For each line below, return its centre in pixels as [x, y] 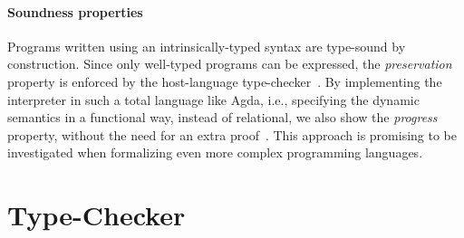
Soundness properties [75, 11]
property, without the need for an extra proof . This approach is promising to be [232, 134]
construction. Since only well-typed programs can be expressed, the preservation [230, 64]
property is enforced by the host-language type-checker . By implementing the [225, 81]
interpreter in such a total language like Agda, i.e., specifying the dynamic [213, 99]
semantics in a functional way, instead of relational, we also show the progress [222, 117]
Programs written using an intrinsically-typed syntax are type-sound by [207, 46]
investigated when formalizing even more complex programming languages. [215, 152]
